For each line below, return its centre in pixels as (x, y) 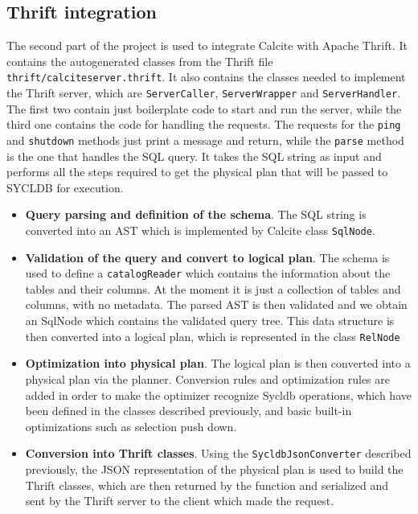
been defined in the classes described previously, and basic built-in (189, 411)
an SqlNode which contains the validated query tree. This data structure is (210, 321)
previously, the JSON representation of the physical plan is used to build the (214, 469)
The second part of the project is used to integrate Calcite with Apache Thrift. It (207, 45)
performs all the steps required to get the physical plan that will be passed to (197, 172)
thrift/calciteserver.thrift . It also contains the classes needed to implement (206, 77)
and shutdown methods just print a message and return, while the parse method (205, 140)
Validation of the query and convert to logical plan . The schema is (207, 257)
